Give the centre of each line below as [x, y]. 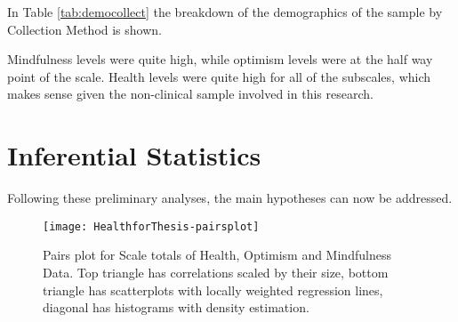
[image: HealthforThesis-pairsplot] [151, 226]
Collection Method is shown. [84, 29]
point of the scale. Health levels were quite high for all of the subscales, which [219, 76]
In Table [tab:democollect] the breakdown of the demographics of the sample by [225, 12]
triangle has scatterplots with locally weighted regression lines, [213, 290]
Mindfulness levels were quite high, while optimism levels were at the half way [220, 59]
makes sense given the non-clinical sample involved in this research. [190, 94]
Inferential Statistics [134, 155]
